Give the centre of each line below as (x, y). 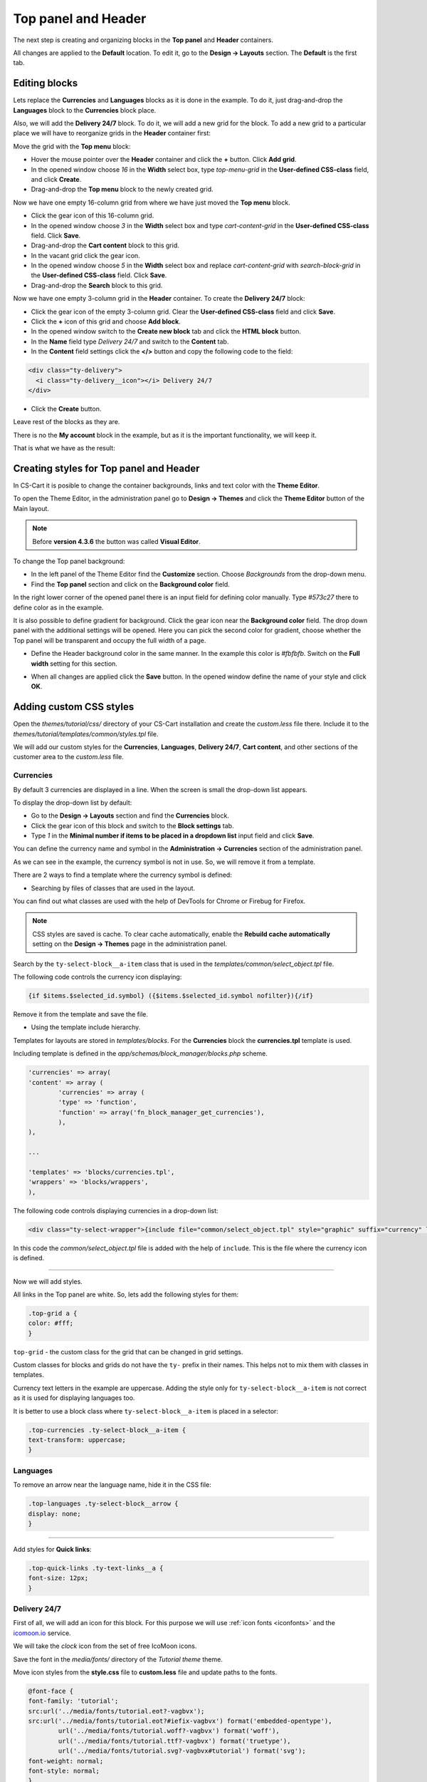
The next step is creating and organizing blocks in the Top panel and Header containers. (143, 40)
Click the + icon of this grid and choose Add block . (106, 321)
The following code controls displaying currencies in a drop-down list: (116, 1210)
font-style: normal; (64, 1771)
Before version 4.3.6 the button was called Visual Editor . (116, 541)
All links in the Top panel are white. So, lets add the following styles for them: (126, 1294)
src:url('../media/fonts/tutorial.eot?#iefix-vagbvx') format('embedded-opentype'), (180, 1721)
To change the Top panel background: (69, 561)
